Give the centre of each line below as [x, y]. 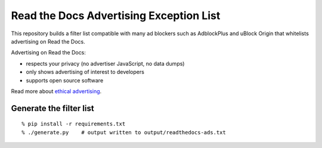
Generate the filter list [53, 108]
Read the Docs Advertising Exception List [116, 16]
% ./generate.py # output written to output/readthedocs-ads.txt [124, 132]
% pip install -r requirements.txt [74, 124]
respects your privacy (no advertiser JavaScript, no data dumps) [105, 63]
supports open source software [65, 80]
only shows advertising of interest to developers [85, 72]
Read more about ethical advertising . [56, 91]
